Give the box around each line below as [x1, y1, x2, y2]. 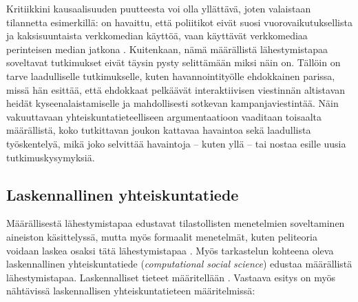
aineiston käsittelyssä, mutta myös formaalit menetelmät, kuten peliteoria [6, 229, 317, 243]
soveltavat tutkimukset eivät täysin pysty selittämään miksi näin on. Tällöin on [6, 55, 341, 70]
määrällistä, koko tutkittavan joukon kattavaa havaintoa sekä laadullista [6, 123, 311, 137]
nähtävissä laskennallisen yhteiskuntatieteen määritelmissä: [6, 283, 255, 298]
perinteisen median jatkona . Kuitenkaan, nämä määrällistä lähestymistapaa [6, 41, 328, 56]
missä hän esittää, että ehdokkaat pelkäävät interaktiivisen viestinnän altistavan [6, 82, 346, 97]
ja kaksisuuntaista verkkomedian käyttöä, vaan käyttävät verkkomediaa [6, 28, 308, 43]
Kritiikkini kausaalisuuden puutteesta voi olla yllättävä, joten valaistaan [6, 1, 311, 15]
